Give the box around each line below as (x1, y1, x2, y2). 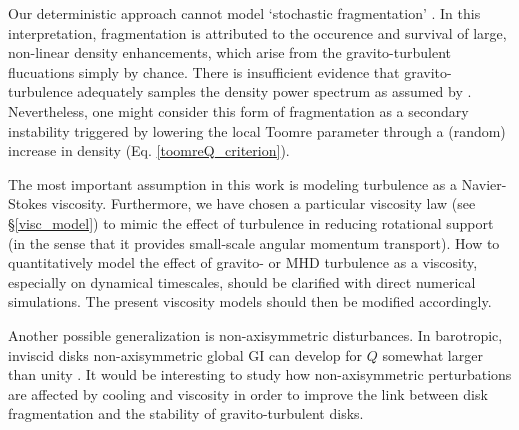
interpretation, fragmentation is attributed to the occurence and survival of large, (8, 22, 507, 43)
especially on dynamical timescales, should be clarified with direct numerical (8, 271, 476, 292)
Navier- (461, 173, 507, 194)
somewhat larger (382, 344, 483, 365)
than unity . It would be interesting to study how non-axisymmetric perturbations (8, 364, 512, 385)
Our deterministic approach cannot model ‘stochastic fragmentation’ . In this (8, 3, 481, 23)
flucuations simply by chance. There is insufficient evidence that (8, 61, 400, 82)
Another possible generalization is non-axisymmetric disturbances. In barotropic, (8, 324, 503, 345)
